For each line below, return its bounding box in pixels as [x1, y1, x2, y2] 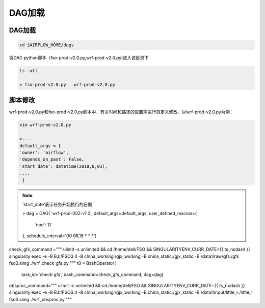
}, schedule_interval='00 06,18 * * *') [22, 233, 97, 239]
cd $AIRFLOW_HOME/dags [19, 42, 74, 48]
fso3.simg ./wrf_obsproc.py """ [9, 296, 72, 302]
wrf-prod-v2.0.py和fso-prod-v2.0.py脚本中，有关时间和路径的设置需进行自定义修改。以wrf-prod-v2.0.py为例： [9, 109, 234, 115]
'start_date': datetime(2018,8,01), [19, 163, 108, 169]
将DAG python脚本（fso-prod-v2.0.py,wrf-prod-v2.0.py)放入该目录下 [9, 55, 149, 61]
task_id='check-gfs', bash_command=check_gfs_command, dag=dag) [21, 271, 164, 277]
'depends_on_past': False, [19, 156, 84, 162]
